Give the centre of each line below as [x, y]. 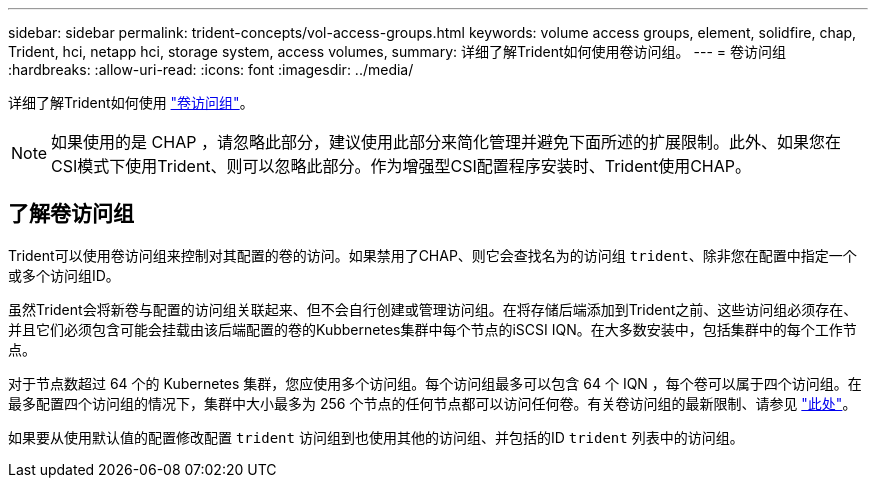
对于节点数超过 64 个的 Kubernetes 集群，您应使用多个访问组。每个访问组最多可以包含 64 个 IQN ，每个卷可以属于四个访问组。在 [435, 383]
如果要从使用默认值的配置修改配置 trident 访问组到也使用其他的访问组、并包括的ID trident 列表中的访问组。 [376, 437]
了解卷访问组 [71, 214]
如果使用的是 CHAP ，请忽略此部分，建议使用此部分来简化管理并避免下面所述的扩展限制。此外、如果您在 [446, 142]
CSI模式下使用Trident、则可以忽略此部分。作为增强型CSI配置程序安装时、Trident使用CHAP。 [401, 166]
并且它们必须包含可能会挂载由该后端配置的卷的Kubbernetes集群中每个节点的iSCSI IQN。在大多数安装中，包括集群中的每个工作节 [432, 329]
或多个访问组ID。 [64, 275]
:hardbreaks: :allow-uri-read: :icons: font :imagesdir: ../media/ [211, 69]
